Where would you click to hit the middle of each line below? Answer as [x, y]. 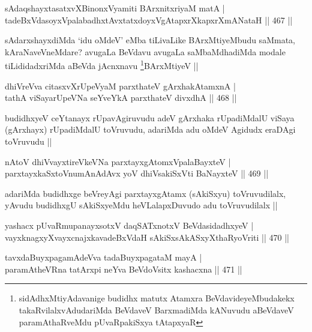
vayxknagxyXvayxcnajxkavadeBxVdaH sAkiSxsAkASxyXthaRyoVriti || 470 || [147, 237]
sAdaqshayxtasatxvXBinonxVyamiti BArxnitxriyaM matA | [115, 8]
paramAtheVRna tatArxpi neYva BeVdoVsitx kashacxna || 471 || [124, 269]
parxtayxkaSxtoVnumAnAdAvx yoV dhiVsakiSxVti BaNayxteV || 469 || [137, 173]
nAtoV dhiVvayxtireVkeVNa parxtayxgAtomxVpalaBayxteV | [118, 161]
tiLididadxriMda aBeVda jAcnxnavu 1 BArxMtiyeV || [102, 65]
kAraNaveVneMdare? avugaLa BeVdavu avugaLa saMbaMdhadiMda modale [145, 51]
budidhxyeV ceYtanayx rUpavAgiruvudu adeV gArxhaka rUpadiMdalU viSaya [150, 117]
